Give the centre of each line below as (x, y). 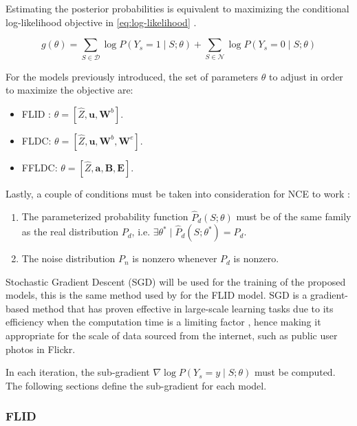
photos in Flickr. (41, 349)
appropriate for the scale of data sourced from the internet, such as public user (172, 336)
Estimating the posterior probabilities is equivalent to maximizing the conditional (177, 8)
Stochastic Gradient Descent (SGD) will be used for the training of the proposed (176, 281)
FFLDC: (40, 167)
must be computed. (295, 372)
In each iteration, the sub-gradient (78, 372)
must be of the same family (294, 216)
